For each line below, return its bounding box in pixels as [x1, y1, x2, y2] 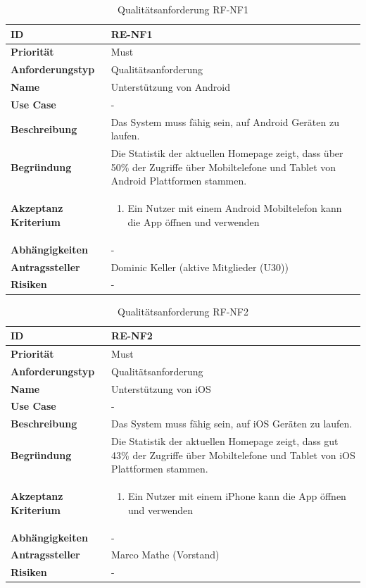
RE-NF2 [111, 328, 153, 343]
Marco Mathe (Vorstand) [111, 547, 220, 562]
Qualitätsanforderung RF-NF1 [118, 2, 248, 16]
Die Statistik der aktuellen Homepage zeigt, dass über [111, 146, 343, 161]
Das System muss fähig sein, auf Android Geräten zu [111, 114, 339, 129]
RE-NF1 [111, 26, 153, 41]
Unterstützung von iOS [111, 381, 211, 396]
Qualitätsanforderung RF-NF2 [118, 304, 248, 318]
